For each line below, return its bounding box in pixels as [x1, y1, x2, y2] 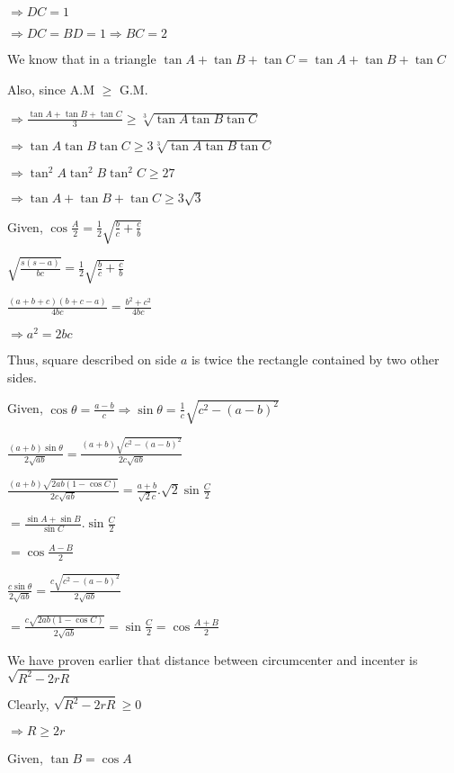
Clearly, [7, 695, 49, 714]
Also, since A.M [7, 79, 94, 98]
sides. [7, 367, 37, 386]
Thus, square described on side [7, 350, 177, 369]
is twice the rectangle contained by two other [191, 350, 440, 369]
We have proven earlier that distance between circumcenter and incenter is [7, 650, 418, 669]
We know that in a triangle [7, 49, 156, 67]
